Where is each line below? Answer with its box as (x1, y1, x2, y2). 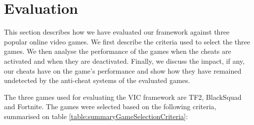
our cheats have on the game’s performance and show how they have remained (4, 65, 242, 76)
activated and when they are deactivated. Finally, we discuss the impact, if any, (4, 55, 245, 66)
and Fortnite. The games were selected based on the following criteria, (4, 101, 216, 112)
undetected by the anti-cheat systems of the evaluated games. (4, 75, 190, 85)
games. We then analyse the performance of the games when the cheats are (4, 46, 231, 56)
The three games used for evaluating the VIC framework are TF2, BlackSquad (4, 91, 242, 102)
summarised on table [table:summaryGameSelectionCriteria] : (4, 111, 188, 121)
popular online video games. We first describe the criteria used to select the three (4, 36, 250, 46)
